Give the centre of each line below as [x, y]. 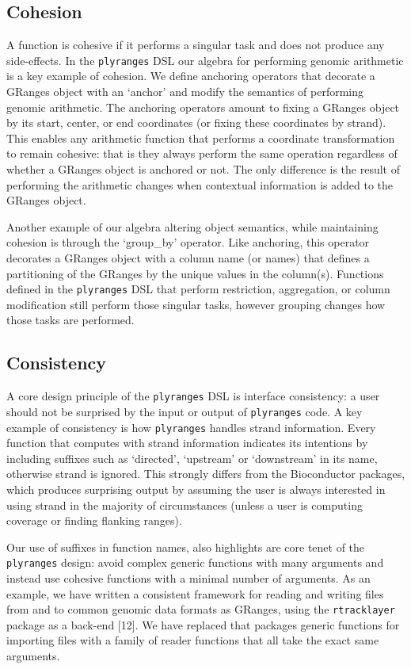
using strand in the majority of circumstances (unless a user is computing [185, 505]
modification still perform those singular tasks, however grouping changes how [196, 304]
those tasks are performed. [70, 320]
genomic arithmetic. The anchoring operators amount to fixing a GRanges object [203, 107]
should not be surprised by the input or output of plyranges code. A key [185, 411]
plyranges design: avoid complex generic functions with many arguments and [195, 562]
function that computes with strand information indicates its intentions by [187, 443]
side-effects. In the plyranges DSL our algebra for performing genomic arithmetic [205, 60]
